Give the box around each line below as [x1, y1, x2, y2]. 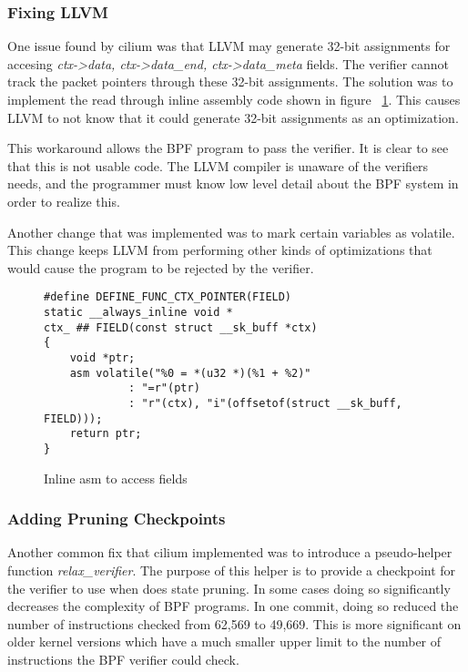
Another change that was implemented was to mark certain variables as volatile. [7, 222, 455, 241]
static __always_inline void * [44, 306, 233, 319]
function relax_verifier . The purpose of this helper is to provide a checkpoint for [7, 560, 456, 579]
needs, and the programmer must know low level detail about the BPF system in [7, 174, 459, 193]
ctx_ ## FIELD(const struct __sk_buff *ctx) [44, 321, 318, 334]
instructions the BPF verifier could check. [7, 649, 239, 668]
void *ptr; [69, 351, 136, 364]
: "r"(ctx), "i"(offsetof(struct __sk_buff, [128, 396, 402, 410]
